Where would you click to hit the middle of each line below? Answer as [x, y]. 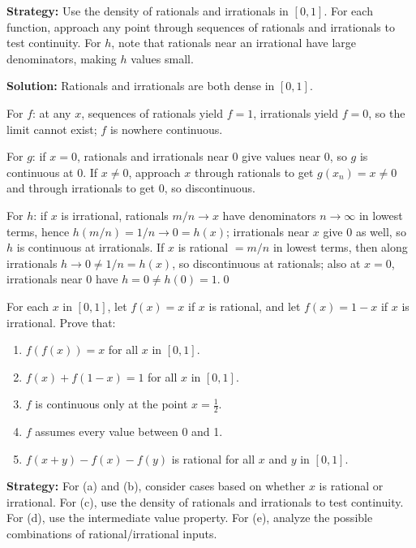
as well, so [381, 231]
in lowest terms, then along [340, 247]
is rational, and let [255, 306]
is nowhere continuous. [166, 129]
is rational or [351, 486]
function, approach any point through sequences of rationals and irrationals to [201, 26]
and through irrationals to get [81, 188]
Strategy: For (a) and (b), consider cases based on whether [156, 486]
